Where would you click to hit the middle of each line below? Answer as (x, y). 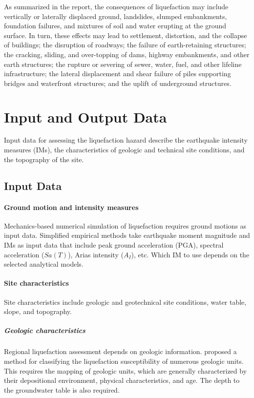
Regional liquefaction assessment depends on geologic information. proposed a (120, 351)
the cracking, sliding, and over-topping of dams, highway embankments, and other (127, 54)
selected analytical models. (44, 264)
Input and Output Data (85, 116)
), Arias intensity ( (96, 254)
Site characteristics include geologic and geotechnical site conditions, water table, (125, 302)
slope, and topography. (38, 311)
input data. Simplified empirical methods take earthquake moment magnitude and (127, 235)
